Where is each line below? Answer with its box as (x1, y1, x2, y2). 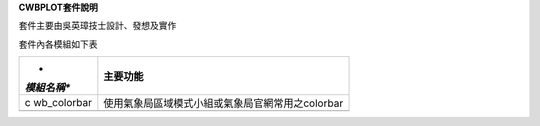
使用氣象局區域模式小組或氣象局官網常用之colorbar (103, 96, 344, 110)
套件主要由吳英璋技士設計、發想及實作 (18, 20, 177, 32)
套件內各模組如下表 (18, 38, 98, 50)
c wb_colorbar (24, 96, 92, 110)
